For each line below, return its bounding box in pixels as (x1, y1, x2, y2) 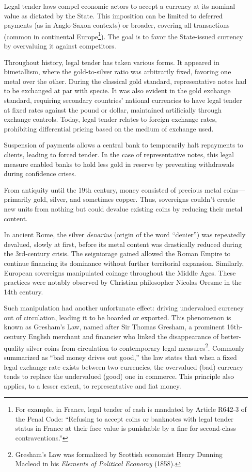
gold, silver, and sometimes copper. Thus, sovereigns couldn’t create (33, 194, 235, 204)
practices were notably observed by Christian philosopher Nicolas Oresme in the (4, 277, 242, 287)
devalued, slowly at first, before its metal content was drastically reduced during (4, 239, 242, 249)
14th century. (4, 286, 43, 296)
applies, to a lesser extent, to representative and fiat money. (4, 380, 181, 391)
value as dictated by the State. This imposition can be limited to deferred (4, 10, 223, 20)
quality (4, 342, 25, 353)
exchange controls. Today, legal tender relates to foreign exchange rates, (4, 114, 217, 124)
